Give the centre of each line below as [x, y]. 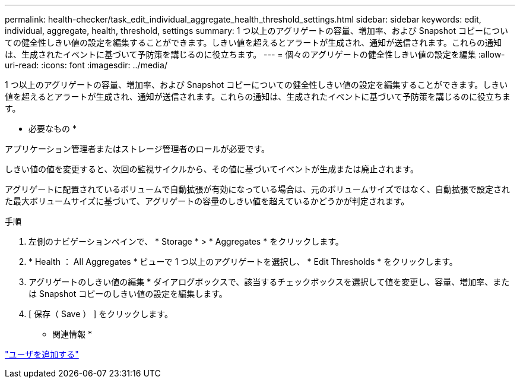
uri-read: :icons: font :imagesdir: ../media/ [86, 65]
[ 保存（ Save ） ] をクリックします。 [101, 314]
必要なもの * [53, 129]
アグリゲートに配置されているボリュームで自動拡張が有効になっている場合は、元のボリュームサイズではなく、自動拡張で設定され [257, 189]
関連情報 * [72, 334]
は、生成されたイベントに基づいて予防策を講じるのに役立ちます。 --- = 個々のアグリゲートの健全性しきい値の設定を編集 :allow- [255, 54]
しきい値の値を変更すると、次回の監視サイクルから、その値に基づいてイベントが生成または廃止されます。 [212, 169]
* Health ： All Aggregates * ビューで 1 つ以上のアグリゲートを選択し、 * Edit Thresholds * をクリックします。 [243, 262]
